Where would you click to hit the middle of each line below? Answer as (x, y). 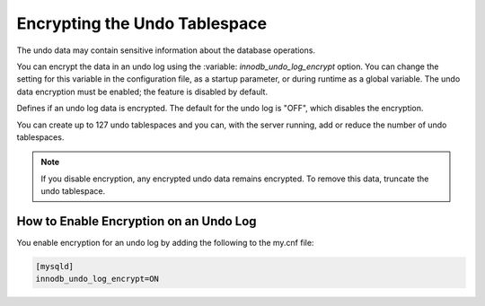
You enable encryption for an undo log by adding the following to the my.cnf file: (165, 242)
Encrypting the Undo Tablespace (142, 23)
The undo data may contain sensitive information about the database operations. (166, 50)
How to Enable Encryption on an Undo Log (137, 221)
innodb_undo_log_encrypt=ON (97, 279)
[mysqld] (55, 266)
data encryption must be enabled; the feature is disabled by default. (142, 92)
